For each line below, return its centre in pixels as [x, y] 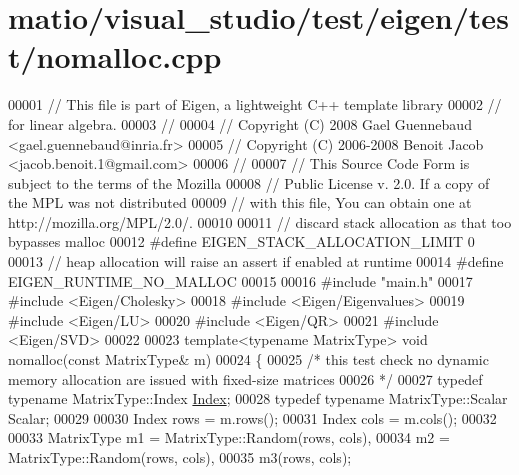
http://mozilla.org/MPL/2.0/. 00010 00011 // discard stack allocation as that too [260, 221]
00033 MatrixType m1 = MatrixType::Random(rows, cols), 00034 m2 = [229, 437]
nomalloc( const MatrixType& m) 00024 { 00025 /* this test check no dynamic [248, 359]
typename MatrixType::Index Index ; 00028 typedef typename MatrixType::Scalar [258, 398]
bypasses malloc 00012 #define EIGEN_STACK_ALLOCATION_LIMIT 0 [241, 241]
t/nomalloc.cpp [115, 56]
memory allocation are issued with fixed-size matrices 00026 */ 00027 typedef [245, 378]
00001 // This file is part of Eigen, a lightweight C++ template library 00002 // [255, 104]
